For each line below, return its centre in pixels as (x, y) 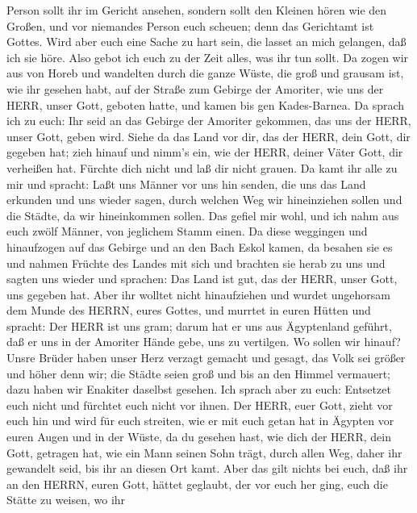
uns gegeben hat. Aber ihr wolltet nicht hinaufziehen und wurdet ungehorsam (198, 294)
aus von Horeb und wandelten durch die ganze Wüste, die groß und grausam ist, (205, 73)
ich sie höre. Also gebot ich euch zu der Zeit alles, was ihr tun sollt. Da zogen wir (208, 57)
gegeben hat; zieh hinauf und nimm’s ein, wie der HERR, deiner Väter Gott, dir (205, 152)
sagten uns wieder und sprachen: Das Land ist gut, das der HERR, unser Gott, (202, 279)
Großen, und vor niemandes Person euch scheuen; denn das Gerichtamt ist (190, 25)
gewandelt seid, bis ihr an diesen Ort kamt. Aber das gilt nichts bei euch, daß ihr (207, 468)
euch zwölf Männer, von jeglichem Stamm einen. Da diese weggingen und (187, 231)
